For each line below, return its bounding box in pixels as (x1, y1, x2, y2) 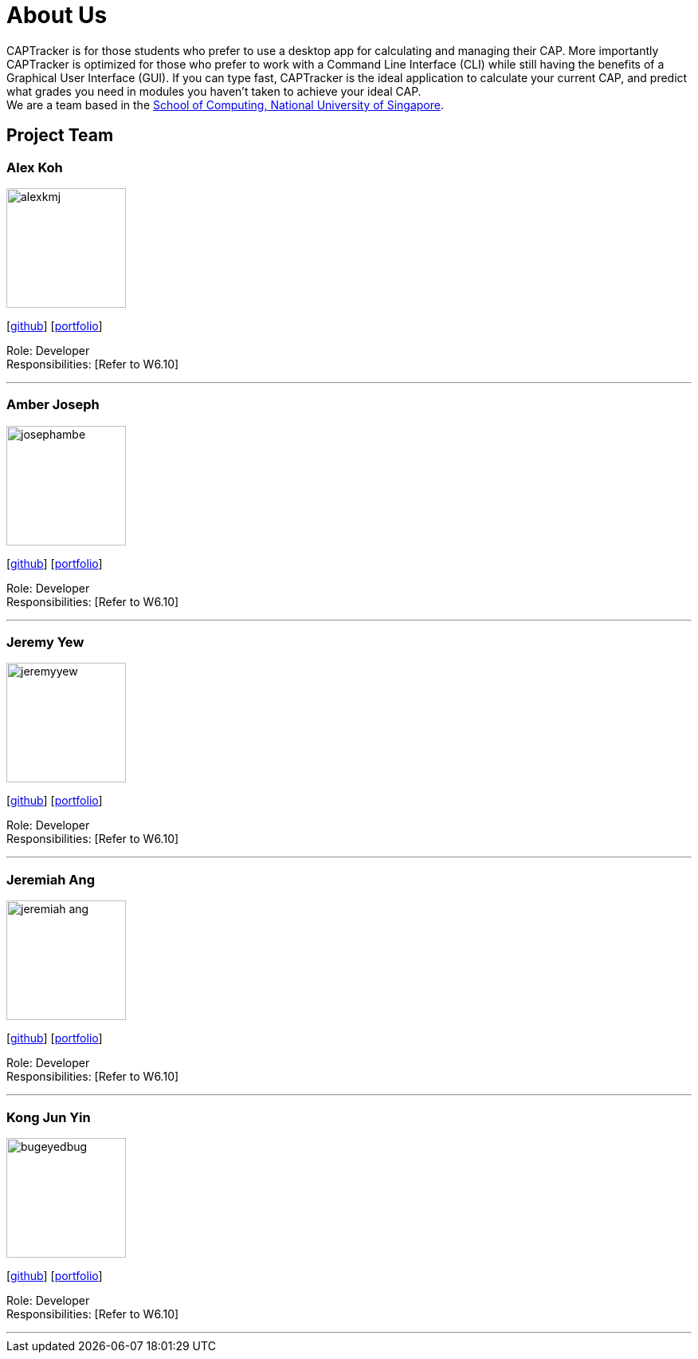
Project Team (6, 125, 114, 146)
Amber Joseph (6, 396, 100, 413)
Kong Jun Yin (6, 1109, 91, 1125)
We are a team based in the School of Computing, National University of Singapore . (6, 97, 445, 112)
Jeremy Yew (6, 634, 84, 651)
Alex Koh (6, 159, 63, 175)
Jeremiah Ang (6, 871, 95, 888)
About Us (6, 2, 108, 29)
